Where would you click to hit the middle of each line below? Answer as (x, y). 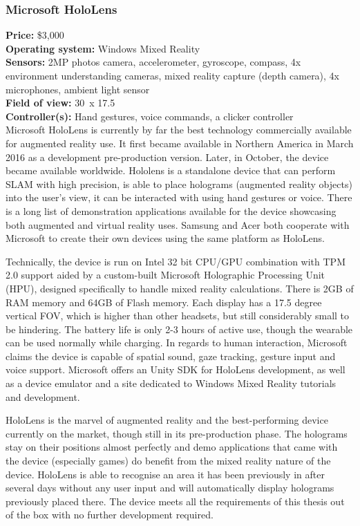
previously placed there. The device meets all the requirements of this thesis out (175, 501)
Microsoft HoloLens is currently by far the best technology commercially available (179, 130)
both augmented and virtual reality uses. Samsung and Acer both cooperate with (178, 224)
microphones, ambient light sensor (78, 89)
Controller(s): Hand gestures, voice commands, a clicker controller (150, 116)
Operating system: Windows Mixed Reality (103, 48)
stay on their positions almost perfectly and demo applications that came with (172, 447)
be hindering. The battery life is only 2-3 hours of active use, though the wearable (179, 329)
